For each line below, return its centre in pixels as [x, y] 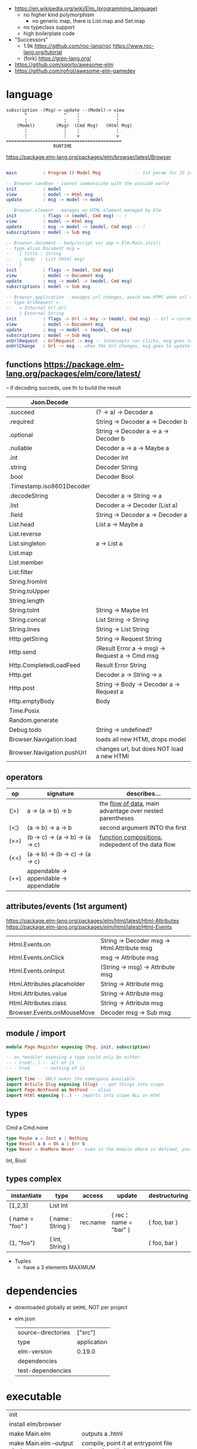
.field [16, 515]
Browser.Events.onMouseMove [52, 1012]
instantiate [26, 1195]
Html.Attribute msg [126, 948]
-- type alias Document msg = [43, 248]
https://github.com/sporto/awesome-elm [64, 65]
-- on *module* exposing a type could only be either [73, 1058]
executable [34, 1396]
